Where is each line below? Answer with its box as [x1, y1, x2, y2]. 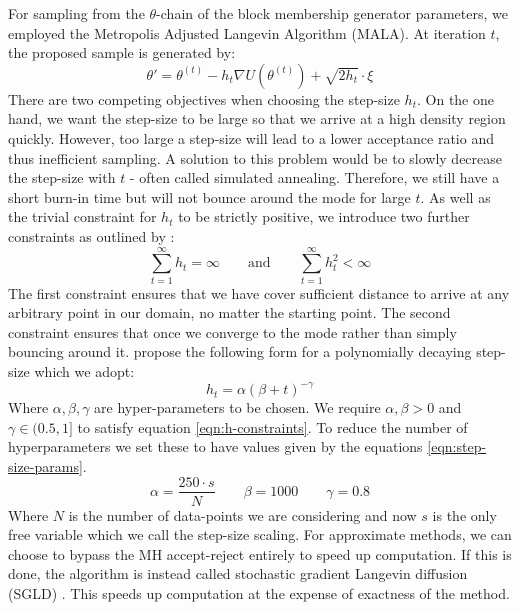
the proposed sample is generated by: [8, 42, 236, 63]
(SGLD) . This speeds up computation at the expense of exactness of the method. [8, 582, 510, 603]
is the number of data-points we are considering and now [68, 504, 417, 525]
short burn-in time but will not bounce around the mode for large [8, 186, 411, 207]
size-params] [8, 455, 83, 476]
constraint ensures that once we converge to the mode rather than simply [8, 321, 457, 342]
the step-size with [8, 167, 116, 188]
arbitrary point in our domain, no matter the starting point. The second [8, 302, 451, 323]
